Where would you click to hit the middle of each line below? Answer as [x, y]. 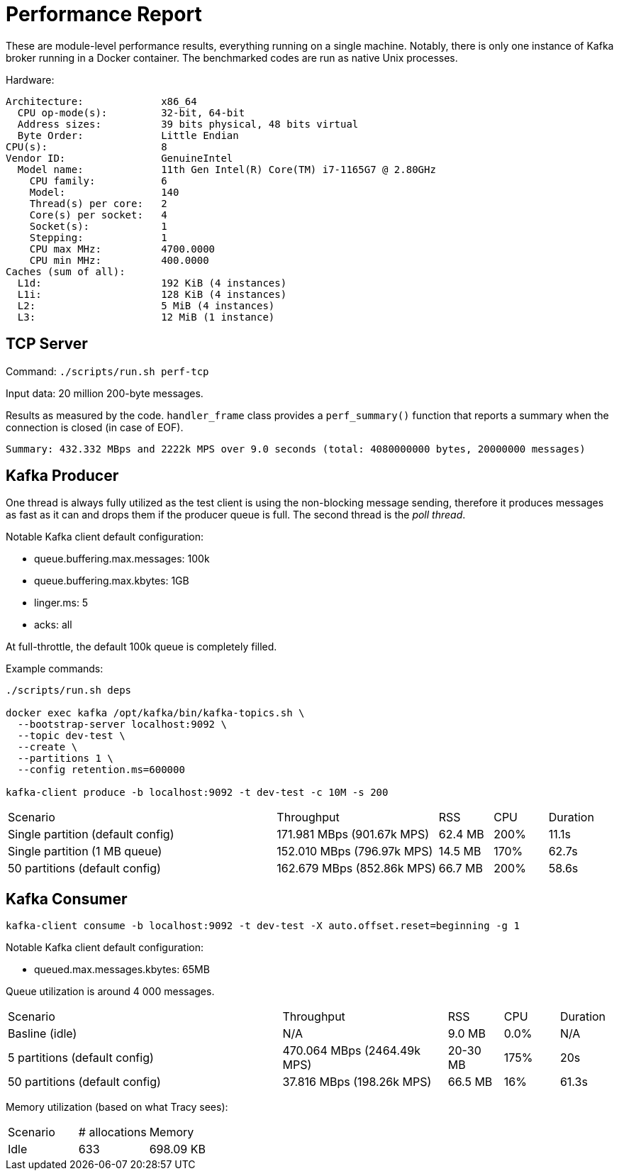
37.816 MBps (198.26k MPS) [357, 1082]
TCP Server [47, 344]
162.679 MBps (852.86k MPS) [356, 869]
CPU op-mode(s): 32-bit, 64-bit [131, 112]
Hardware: [30, 79]
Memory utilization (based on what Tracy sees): [117, 1107]
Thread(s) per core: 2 [98, 203]
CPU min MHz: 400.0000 [119, 260]
